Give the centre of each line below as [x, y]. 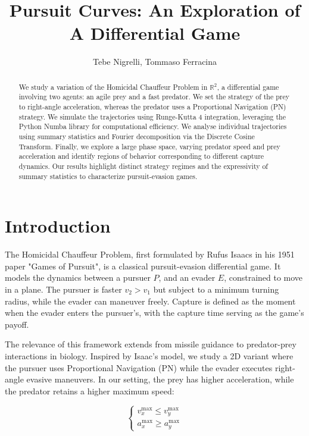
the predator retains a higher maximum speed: [90, 390]
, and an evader [187, 277]
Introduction [58, 226]
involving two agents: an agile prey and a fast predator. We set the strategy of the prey [154, 97]
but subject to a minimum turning [216, 289]
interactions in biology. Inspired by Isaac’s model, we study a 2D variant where [149, 355]
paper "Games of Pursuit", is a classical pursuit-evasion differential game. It [143, 266]
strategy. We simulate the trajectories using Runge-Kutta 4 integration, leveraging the [152, 116]
